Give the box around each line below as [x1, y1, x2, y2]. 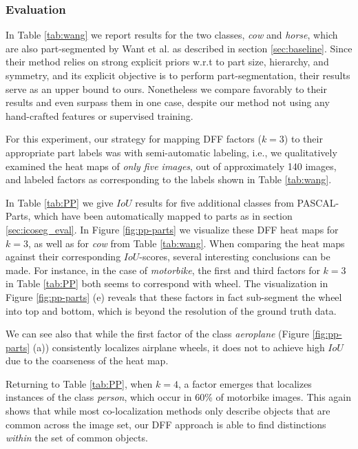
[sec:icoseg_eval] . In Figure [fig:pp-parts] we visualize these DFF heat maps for [6, 222, 339, 236]
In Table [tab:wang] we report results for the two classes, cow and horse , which [6, 28, 338, 42]
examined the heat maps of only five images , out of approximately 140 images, [6, 158, 337, 173]
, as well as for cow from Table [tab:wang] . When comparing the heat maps [28, 236, 345, 250]
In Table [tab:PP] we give [6, 195, 114, 209]
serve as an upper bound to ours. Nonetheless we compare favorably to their [6, 81, 327, 96]
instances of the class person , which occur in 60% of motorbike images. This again [6, 390, 352, 404]
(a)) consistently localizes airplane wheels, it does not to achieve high [32, 340, 325, 354]
